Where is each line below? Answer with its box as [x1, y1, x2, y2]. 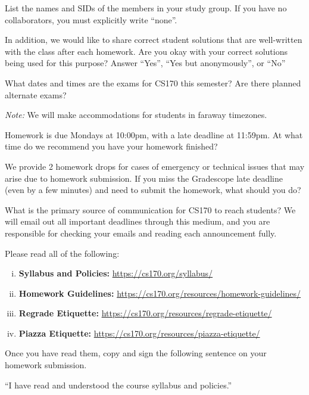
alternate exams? [5, 88, 67, 101]
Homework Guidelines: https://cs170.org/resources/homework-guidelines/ [18, 287, 301, 299]
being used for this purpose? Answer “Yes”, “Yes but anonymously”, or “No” [5, 57, 286, 69]
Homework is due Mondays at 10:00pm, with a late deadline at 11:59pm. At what [5, 128, 303, 141]
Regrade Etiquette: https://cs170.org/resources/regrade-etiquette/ [18, 307, 272, 319]
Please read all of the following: [5, 247, 120, 259]
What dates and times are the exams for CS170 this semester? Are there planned [5, 76, 301, 89]
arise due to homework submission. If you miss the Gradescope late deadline [5, 172, 283, 184]
